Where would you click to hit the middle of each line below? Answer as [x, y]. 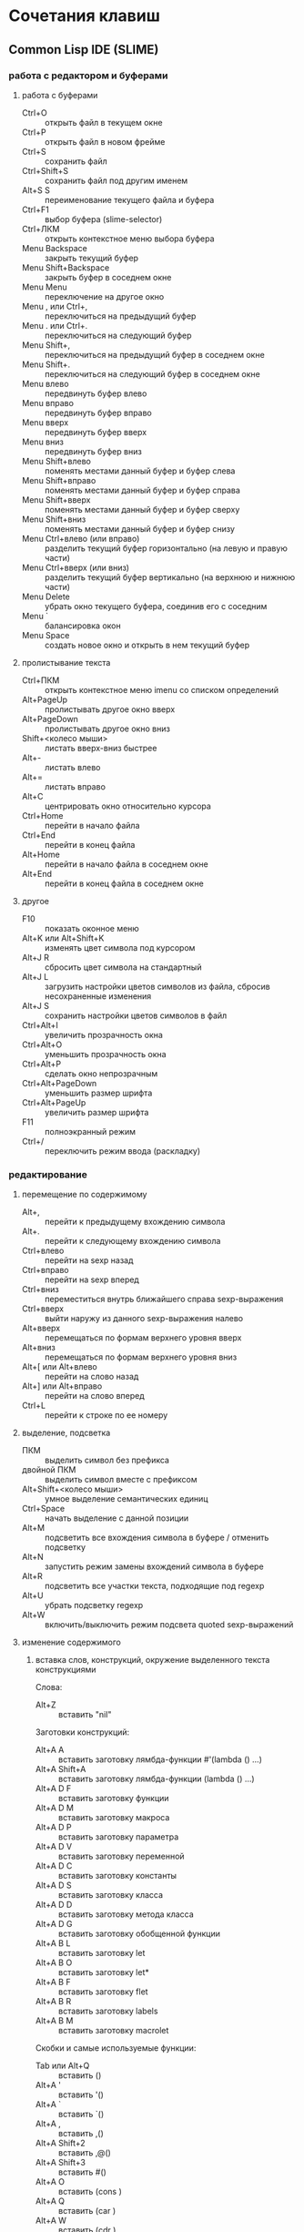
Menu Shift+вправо [59, 480]
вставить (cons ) [90, 2192]
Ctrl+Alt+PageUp [54, 1102]
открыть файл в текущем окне [103, 122]
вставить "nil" [85, 1715]
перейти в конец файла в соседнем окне [124, 883]
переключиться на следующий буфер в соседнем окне [152, 373]
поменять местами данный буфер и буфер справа [142, 490]
